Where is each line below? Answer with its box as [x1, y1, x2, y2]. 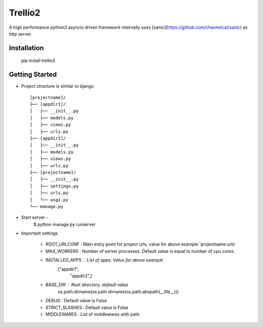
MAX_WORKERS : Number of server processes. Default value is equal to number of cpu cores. [45, 248, 235, 254]
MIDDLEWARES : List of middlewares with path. [45, 311, 141, 317]
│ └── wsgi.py [30, 197, 69, 202]
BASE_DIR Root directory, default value [45, 282, 129, 288]
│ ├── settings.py [30, 183, 79, 189]
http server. [9, 31, 33, 37]
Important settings [21, 231, 58, 236]
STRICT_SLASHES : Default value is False [45, 305, 129, 310]
